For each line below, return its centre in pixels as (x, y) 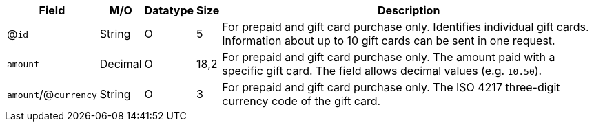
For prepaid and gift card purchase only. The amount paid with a (389, 57)
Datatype (169, 10)
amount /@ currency (52, 94)
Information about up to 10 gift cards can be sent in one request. (389, 41)
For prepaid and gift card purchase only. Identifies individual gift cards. (406, 27)
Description (409, 10)
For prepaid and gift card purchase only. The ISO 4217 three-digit (391, 87)
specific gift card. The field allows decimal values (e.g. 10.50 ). (382, 71)
